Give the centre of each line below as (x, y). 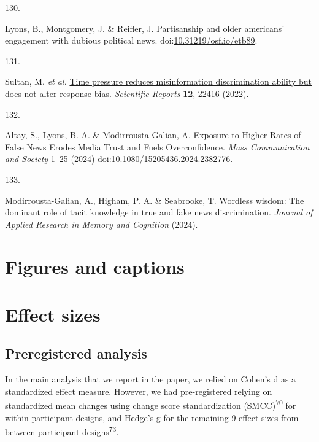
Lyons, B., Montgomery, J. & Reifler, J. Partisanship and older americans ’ (145, 28)
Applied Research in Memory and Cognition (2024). (102, 224)
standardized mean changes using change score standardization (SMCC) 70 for (151, 405)
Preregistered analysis (76, 353)
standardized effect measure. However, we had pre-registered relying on (139, 391)
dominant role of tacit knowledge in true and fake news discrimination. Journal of (159, 212)
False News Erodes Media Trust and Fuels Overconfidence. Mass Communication (157, 146)
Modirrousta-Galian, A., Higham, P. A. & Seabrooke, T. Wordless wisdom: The (155, 200)
